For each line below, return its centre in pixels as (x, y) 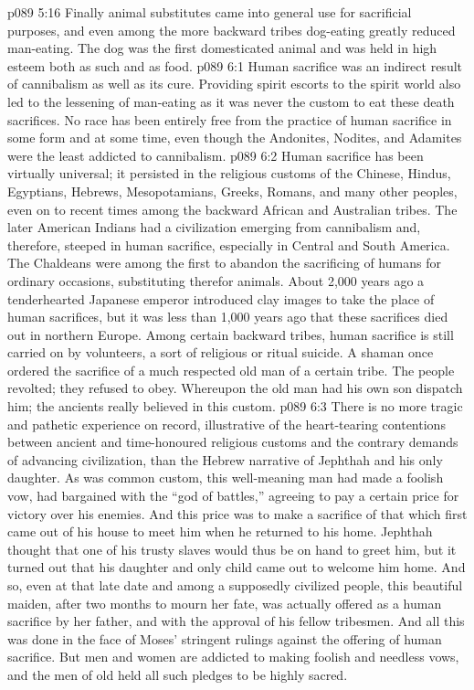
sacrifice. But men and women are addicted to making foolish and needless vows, (233, 657)
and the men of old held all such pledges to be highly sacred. (178, 674)
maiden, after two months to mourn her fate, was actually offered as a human (225, 603)
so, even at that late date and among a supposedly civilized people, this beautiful (235, 585)
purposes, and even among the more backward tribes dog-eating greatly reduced (232, 30)
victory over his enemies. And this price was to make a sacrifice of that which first (237, 513)
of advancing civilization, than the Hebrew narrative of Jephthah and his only (225, 459)
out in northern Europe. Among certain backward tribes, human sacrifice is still (231, 334)
